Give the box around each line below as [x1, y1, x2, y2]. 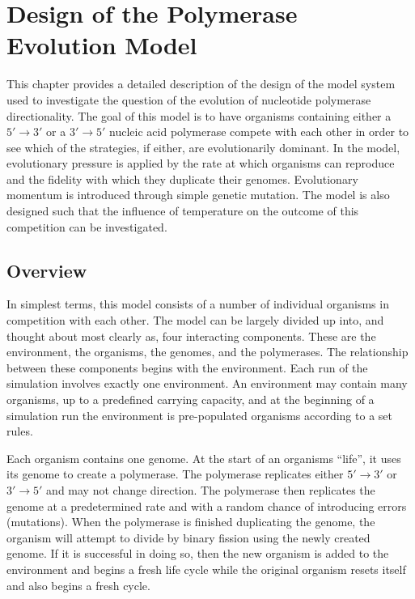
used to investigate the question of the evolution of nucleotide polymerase [6, 91, 371, 108]
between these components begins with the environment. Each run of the [6, 359, 368, 376]
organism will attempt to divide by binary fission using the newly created [6, 529, 371, 546]
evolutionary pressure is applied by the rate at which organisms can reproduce [6, 155, 395, 172]
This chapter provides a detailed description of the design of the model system [6, 75, 396, 92]
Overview [6, 257, 87, 283]
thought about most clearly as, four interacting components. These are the [6, 327, 376, 344]
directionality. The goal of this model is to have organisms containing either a [6, 107, 392, 124]
